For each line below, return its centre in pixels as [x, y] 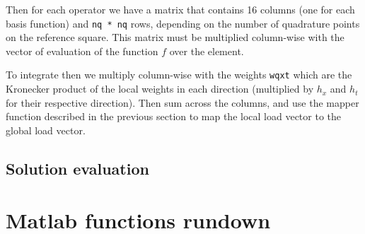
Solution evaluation [77, 168]
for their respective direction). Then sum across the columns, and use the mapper [182, 102]
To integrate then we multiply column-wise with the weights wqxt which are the [179, 75]
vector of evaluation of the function [82, 51]
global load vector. [46, 130]
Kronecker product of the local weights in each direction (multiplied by [160, 89]
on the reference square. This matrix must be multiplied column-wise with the [175, 37]
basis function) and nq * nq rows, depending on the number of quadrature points [183, 23]
